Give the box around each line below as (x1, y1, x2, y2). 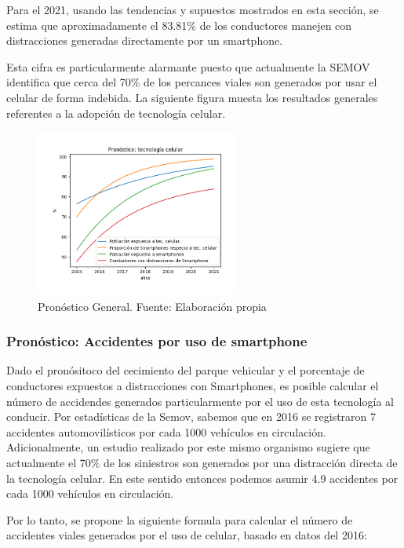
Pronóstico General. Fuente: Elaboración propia (38, 298, 267, 314)
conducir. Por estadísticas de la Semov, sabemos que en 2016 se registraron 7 (6, 408, 377, 425)
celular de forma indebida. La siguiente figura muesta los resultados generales (6, 89, 378, 105)
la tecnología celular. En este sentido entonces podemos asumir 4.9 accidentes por (6, 469, 399, 486)
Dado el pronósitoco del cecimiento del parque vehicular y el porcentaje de (6, 362, 365, 378)
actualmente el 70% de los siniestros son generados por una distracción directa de (6, 454, 398, 470)
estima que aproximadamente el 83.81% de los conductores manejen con (6, 16, 352, 33)
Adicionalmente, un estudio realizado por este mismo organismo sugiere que (6, 439, 370, 455)
